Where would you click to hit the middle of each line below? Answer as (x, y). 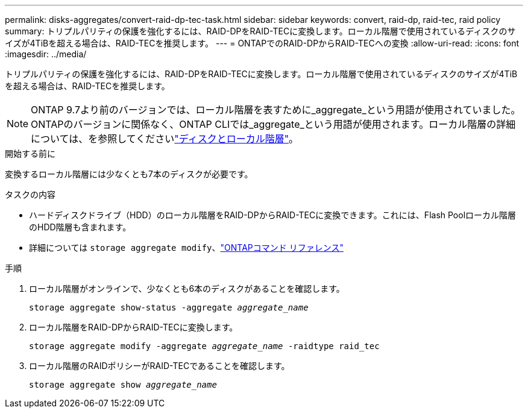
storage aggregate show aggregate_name (123, 385)
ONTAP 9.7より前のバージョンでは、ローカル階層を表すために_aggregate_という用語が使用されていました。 (276, 110)
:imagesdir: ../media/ (46, 54)
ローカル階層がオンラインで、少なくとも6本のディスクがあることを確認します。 (187, 288)
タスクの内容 (30, 194)
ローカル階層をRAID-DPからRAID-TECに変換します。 (134, 327)
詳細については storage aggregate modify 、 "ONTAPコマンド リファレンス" (186, 247)
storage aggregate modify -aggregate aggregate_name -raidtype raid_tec (204, 346)
